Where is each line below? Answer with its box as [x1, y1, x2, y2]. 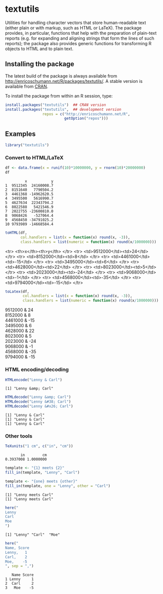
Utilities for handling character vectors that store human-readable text [5, 20, 146, 26]
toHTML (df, [5, 230, 27, 235]
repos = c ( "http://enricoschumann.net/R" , [42, 111, 131, 116]
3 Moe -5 [5, 585, 34, 591]
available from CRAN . [5, 83, 48, 89]
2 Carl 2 [5, 581, 34, 586]
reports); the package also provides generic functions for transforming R [5, 40, 152, 46]
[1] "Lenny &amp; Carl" [5, 386, 54, 391]
